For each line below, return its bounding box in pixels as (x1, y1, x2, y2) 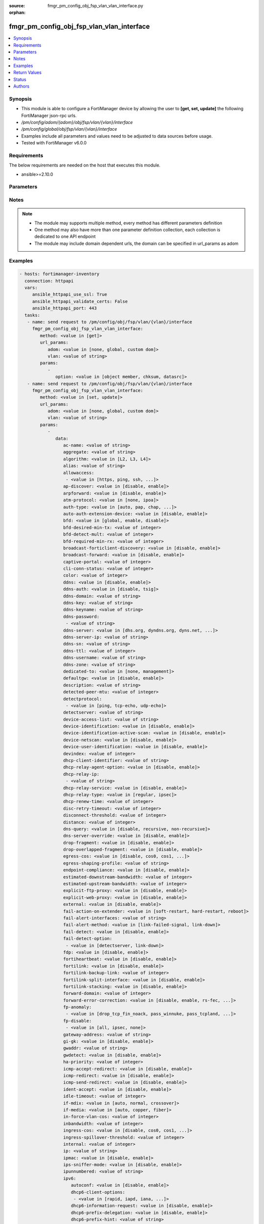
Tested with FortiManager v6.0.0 (21, 140, 87, 146)
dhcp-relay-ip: (63, 771, 100, 777)
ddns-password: (63, 613, 100, 619)
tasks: (24, 312, 41, 318)
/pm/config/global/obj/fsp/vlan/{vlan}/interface (21, 126, 117, 132)
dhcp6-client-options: (71, 1189, 126, 1195)
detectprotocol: (63, 696, 102, 702)
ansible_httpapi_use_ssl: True (32, 292, 108, 297)
